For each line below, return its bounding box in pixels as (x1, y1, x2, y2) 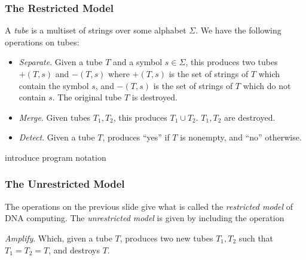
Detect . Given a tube (19, 131, 95, 143)
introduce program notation (5, 151, 106, 163)
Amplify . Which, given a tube (5, 231, 112, 244)
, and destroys (48, 243, 100, 256)
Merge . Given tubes (19, 111, 91, 123)
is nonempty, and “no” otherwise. (180, 131, 302, 143)
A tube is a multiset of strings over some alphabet (5, 24, 186, 36)
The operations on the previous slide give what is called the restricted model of (5, 200, 293, 212)
